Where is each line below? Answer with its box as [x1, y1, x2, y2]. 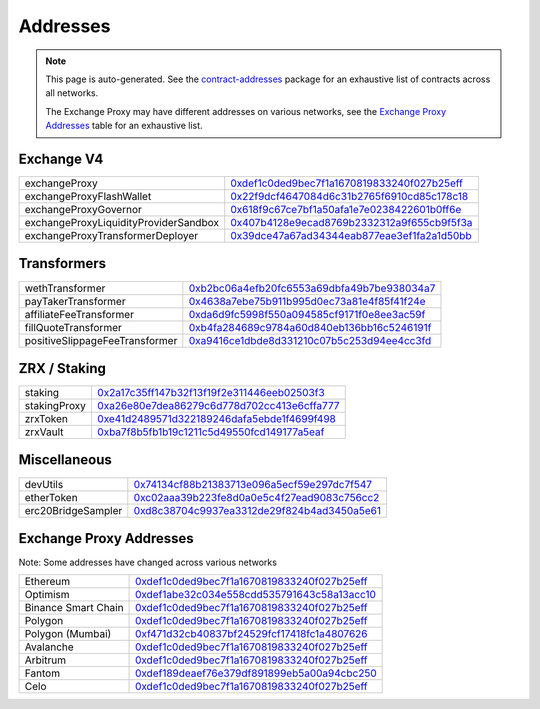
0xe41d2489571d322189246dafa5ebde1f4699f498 [96, 412, 337, 426]
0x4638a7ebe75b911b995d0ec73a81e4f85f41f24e [188, 294, 426, 308]
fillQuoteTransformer [24, 320, 122, 334]
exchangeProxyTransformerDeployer [24, 229, 199, 243]
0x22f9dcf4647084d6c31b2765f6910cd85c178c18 [230, 190, 469, 204]
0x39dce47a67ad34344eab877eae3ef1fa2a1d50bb [230, 229, 472, 243]
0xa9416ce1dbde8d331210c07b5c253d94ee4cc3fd [188, 333, 432, 347]
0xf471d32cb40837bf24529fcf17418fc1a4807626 [135, 627, 369, 641]
